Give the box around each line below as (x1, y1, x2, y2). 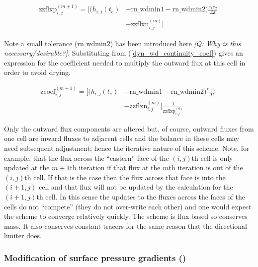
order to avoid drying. (4, 67, 71, 77)
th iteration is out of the (169, 162, 243, 173)
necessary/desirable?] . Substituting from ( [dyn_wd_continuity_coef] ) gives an (4, 48, 243, 58)
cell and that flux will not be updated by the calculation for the (39, 182, 233, 192)
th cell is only (191, 152, 233, 163)
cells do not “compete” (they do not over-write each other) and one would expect (4, 201, 252, 211)
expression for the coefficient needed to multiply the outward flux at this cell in (4, 57, 246, 67)
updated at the (4, 162, 50, 173)
